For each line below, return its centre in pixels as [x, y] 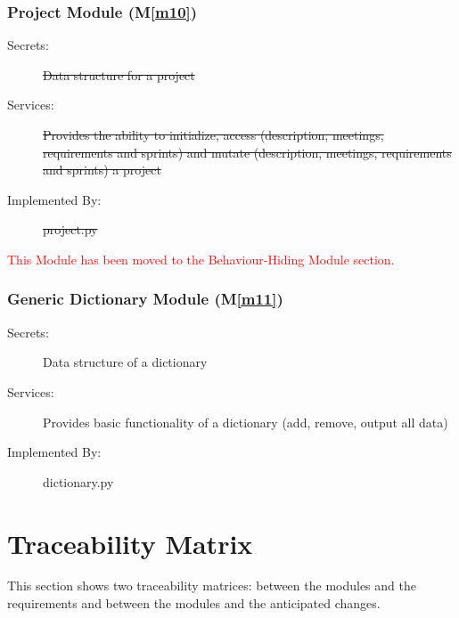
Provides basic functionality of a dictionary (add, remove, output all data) [246, 422]
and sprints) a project [102, 170]
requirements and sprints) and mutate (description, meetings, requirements [247, 152]
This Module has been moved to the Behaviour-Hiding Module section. [201, 259]
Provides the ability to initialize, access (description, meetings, [213, 134]
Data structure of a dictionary [125, 362]
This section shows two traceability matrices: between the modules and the [212, 585]
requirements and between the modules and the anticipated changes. [194, 603]
